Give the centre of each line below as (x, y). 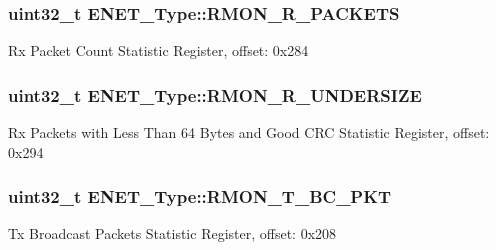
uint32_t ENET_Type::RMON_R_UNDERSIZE (215, 94)
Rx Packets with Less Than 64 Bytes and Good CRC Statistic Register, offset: (249, 132)
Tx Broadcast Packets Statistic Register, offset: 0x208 (172, 233)
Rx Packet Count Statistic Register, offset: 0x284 (158, 50)
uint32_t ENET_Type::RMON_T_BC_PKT (200, 196)
